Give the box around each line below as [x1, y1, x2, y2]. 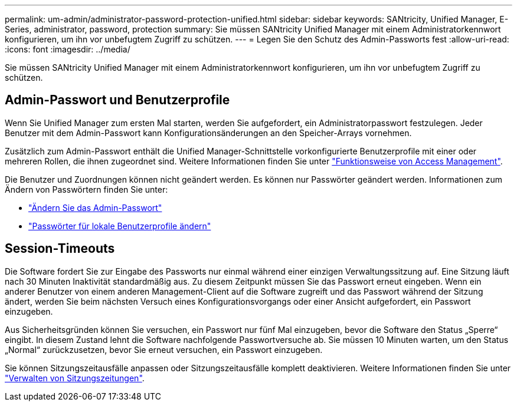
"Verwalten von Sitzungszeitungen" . [5, 372, 145, 383]
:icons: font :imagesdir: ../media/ [5, 44, 130, 54]
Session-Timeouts [5, 241, 115, 256]
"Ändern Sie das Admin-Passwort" [28, 202, 162, 213]
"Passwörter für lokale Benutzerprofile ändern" [28, 220, 211, 231]
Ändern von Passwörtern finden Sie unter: [5, 184, 168, 194]
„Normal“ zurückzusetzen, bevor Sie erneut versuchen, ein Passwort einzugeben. [5, 344, 323, 355]
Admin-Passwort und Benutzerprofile [5, 93, 230, 108]
